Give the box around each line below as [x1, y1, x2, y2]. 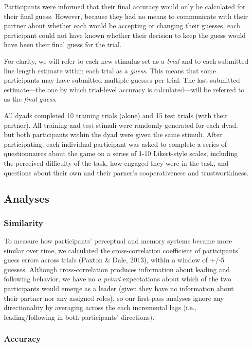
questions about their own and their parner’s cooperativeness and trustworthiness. [4, 167, 249, 177]
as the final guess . [4, 94, 57, 104]
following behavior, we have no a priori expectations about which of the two [4, 274, 232, 284]
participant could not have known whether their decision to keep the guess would [4, 30, 246, 40]
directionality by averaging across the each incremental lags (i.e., [4, 302, 197, 312]
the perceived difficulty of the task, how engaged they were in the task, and [4, 157, 229, 168]
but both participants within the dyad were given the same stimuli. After [4, 129, 222, 139]
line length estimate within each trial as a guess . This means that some [4, 65, 216, 75]
